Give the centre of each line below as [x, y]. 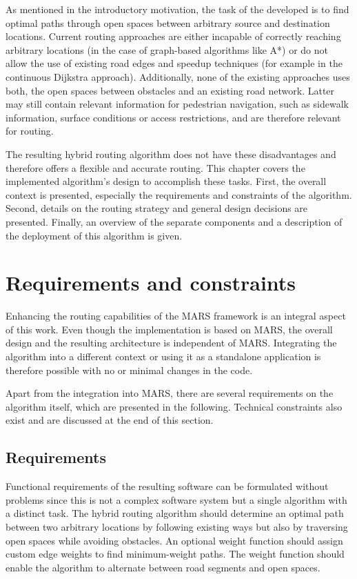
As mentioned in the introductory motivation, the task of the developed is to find [177, 9]
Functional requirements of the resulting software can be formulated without [167, 486]
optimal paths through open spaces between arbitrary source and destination [168, 22]
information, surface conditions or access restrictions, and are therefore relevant [173, 117]
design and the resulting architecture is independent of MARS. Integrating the [171, 343]
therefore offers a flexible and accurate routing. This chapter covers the [155, 167]
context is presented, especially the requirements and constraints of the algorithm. [179, 194]
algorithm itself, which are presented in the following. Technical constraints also [174, 406]
